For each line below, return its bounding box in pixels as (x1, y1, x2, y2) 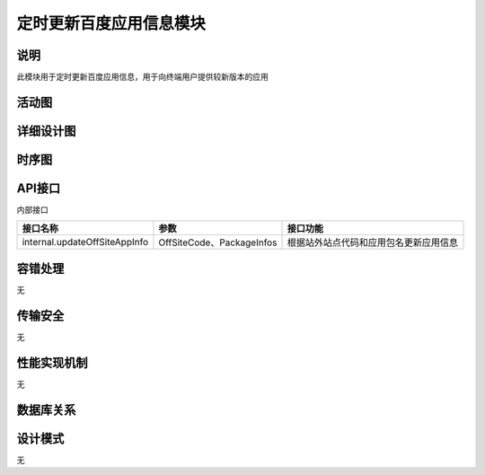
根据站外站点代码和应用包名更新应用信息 (287, 236, 458, 249)
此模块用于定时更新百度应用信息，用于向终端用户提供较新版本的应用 (16, 72, 269, 83)
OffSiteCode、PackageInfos (158, 236, 278, 249)
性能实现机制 (16, 355, 88, 370)
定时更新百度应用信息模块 (16, 13, 207, 33)
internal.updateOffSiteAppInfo (22, 236, 148, 249)
